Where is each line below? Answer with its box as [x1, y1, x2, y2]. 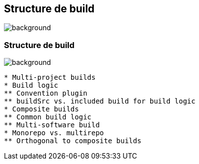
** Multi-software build [4, 121, 100, 129]
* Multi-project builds [4, 73, 96, 82]
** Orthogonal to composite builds [4, 137, 142, 145]
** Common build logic [4, 113, 92, 121]
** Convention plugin [4, 89, 87, 98]
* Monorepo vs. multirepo [4, 129, 104, 137]
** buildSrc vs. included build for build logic [4, 97, 196, 106]
